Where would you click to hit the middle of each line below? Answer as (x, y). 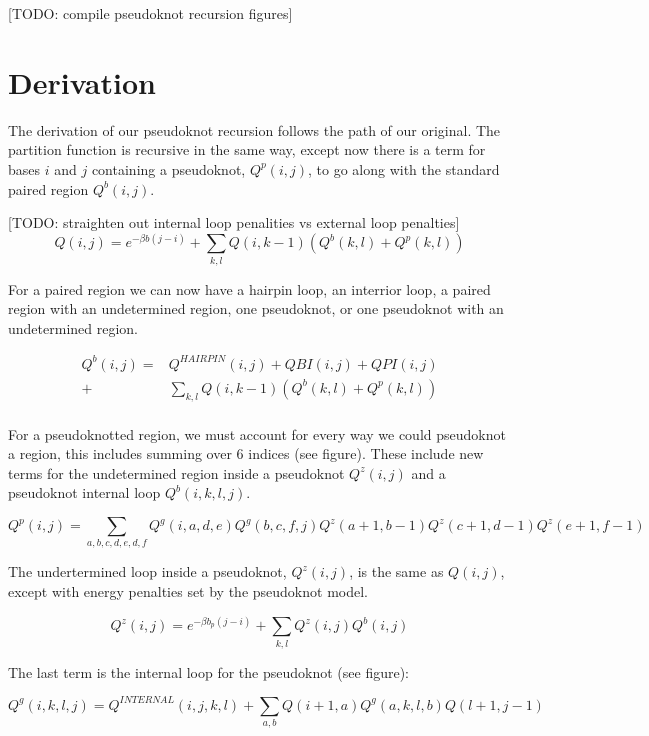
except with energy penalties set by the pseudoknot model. (188, 590)
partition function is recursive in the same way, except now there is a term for (247, 149)
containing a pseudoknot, (168, 168)
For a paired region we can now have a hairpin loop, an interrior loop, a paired (249, 288)
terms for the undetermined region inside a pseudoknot (176, 472)
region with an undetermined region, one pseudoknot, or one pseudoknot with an (256, 308)
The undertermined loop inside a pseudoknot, (147, 571)
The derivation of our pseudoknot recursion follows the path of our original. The (254, 129)
